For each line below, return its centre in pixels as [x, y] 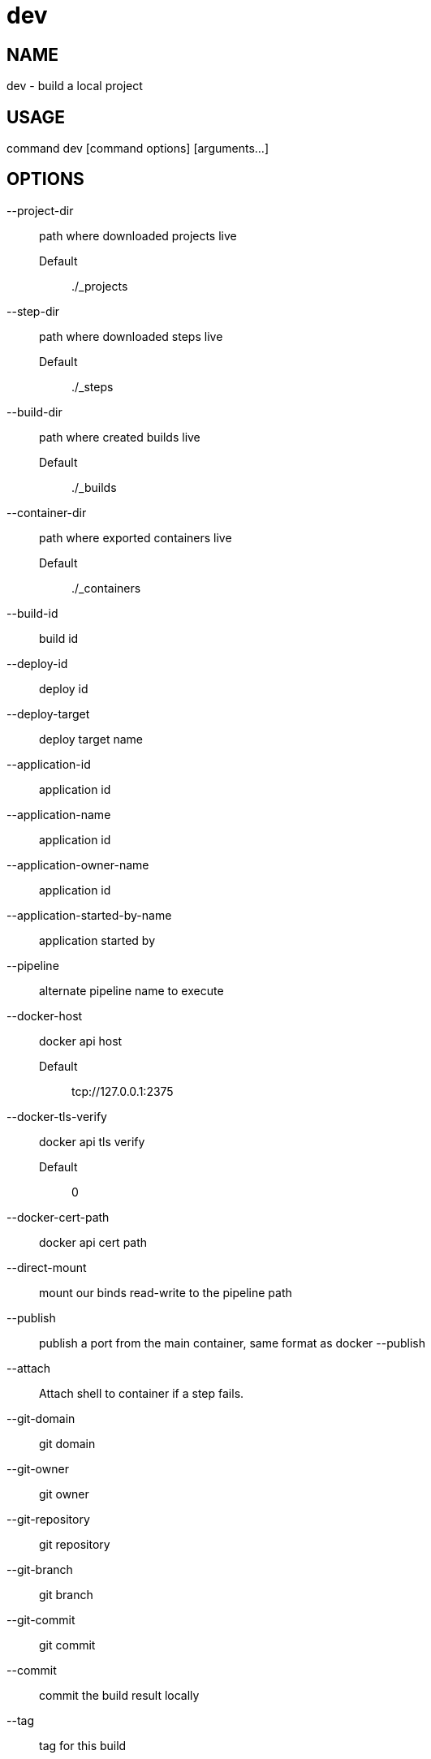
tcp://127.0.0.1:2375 [123, 1091]
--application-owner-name [78, 864]
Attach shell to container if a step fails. [142, 1393]
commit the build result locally [119, 1695]
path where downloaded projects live [138, 235]
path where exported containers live [136, 537]
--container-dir [47, 512]
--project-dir [40, 210]
